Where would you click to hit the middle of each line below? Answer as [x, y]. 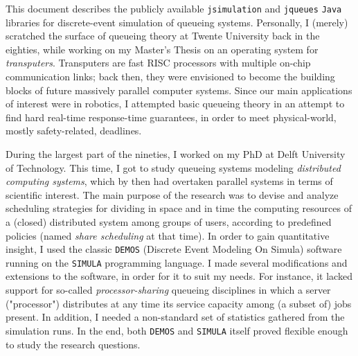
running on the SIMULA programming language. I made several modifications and [177, 262]
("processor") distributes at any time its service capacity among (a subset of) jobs [179, 303]
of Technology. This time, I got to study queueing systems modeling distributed [173, 167]
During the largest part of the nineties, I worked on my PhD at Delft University [176, 154]
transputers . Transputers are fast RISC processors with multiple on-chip [158, 63]
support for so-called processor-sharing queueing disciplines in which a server [168, 290]
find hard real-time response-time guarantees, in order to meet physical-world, [171, 117]
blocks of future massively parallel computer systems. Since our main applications [179, 90]
